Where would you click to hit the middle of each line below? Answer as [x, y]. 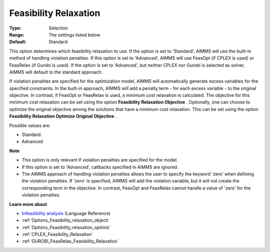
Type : [15, 28]
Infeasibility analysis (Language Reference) [66, 213]
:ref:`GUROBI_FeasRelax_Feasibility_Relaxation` [70, 241]
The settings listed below [74, 34]
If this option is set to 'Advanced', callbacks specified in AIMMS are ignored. [100, 167]
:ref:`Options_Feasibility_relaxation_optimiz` [66, 227]
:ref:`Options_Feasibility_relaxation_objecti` [66, 220]
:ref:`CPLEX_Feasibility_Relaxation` [57, 234]
